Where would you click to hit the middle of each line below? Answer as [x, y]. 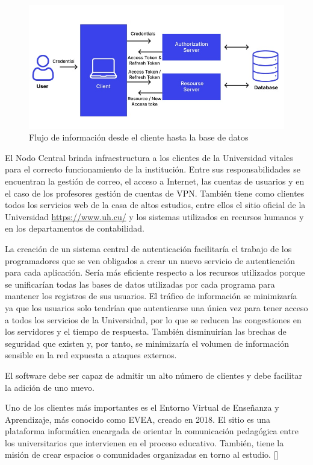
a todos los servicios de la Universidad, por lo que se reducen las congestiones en [153, 319]
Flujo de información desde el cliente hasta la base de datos [139, 137]
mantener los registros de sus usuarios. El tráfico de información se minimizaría [151, 296]
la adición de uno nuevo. [50, 387]
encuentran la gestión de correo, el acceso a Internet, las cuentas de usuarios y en [155, 181]
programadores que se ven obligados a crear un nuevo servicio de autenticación [150, 260]
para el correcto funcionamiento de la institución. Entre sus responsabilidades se [153, 169]
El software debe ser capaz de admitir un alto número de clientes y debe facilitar [154, 375]
